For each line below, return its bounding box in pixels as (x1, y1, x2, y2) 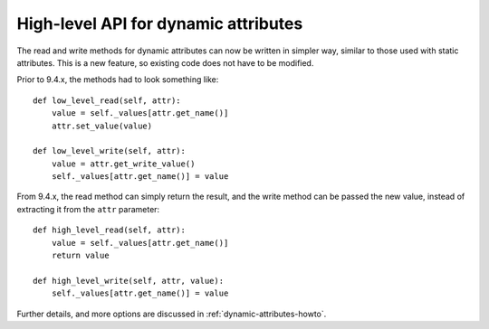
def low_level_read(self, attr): (33, 95, 181, 106)
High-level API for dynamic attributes (16, 14, 303, 33)
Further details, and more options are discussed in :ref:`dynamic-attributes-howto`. (16, 308, 327, 319)
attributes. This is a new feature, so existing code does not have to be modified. (16, 57, 314, 68)
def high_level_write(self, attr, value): (33, 276, 225, 286)
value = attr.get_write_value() (51, 158, 196, 169)
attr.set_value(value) (51, 120, 153, 131)
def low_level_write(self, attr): (33, 146, 186, 156)
